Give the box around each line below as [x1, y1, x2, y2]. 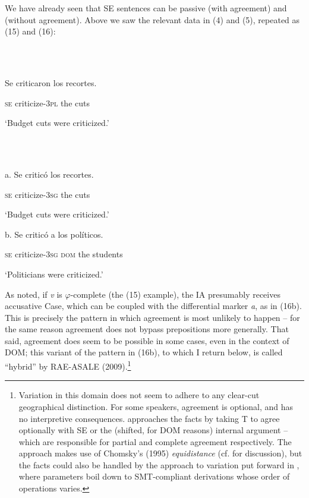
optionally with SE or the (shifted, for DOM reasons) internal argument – [18, 424, 288, 436]
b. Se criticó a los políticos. [5, 228, 103, 240]
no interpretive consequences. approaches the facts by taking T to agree [18, 412, 280, 424]
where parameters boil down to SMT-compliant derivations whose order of [18, 470, 290, 483]
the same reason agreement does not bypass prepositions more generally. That [5, 323, 289, 335]
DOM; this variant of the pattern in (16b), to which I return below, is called [5, 346, 283, 358]
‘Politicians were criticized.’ [5, 267, 103, 280]
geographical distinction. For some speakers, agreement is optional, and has [18, 400, 294, 412]
